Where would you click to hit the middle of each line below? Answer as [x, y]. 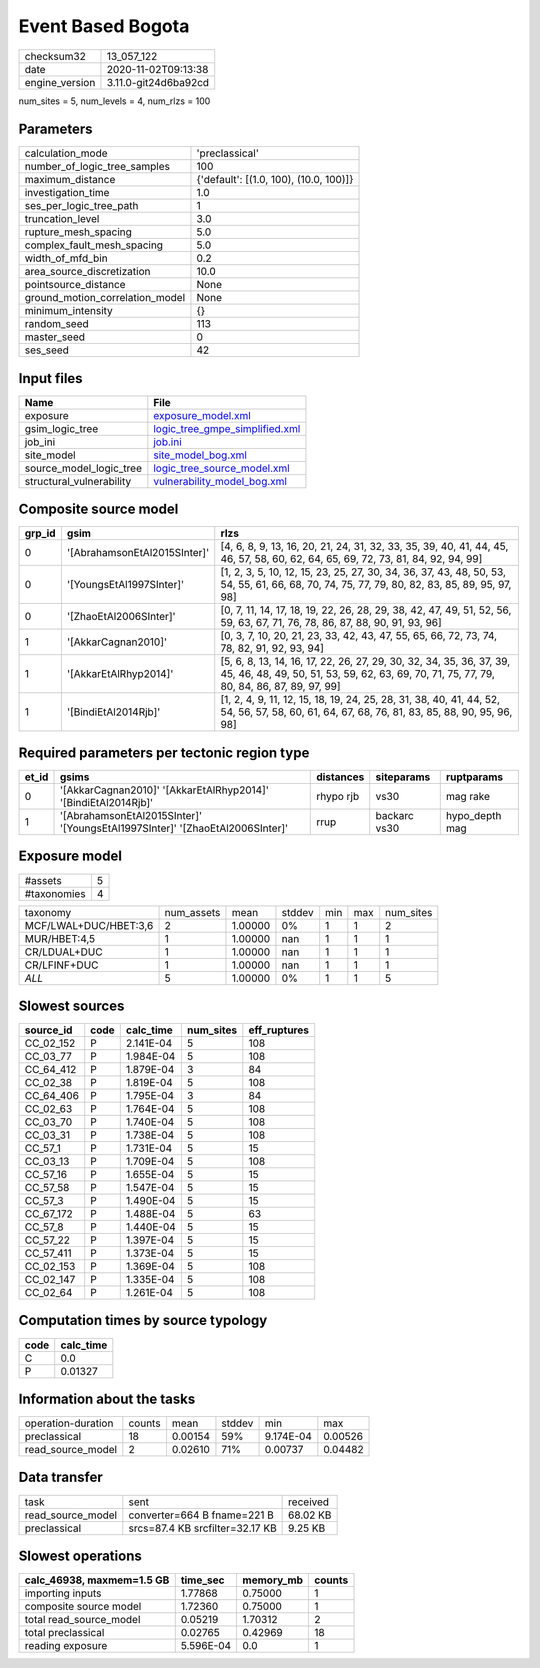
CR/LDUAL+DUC [64, 952]
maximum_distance [70, 180]
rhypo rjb [338, 796]
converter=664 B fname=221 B [201, 1515]
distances [340, 777]
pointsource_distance [75, 285]
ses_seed [47, 350]
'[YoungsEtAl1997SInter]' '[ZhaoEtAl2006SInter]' [174, 828]
